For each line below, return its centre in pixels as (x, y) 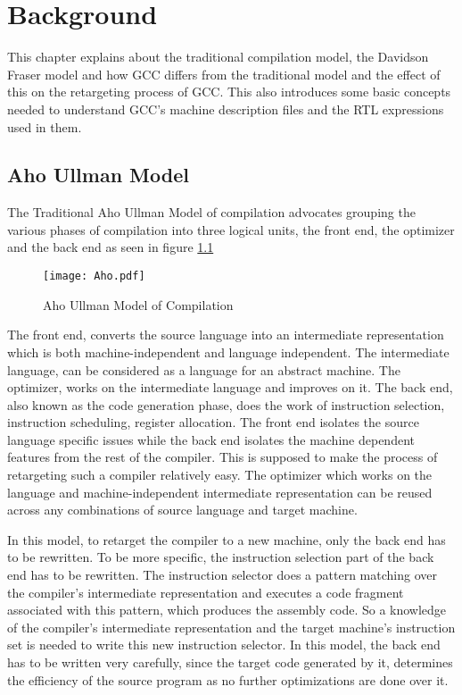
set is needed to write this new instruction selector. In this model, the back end (224, 645)
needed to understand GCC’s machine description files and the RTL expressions (226, 109)
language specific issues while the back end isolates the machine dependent (211, 439)
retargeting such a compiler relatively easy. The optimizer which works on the (220, 475)
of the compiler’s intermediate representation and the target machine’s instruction (231, 627)
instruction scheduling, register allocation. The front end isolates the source (213, 422)
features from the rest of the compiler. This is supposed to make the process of (223, 457)
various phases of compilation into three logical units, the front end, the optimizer (231, 229)
